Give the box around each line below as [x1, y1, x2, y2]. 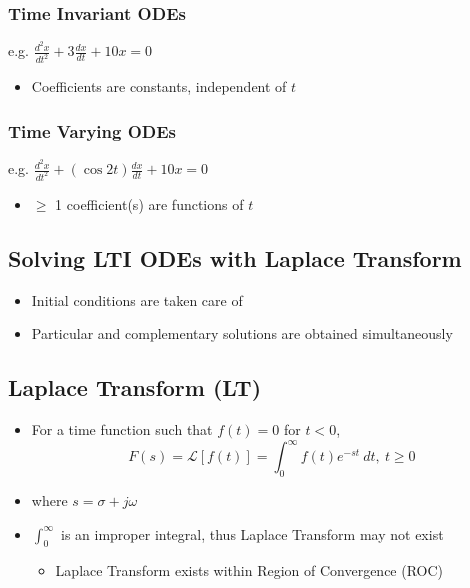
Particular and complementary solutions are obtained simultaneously [31, 323, 453, 344]
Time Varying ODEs [8, 118, 177, 143]
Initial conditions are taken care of [31, 289, 243, 310]
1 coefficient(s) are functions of [55, 193, 244, 214]
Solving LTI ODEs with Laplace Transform [8, 242, 462, 273]
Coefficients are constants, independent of [31, 76, 287, 97]
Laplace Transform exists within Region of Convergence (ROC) [55, 560, 444, 581]
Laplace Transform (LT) [8, 372, 262, 403]
